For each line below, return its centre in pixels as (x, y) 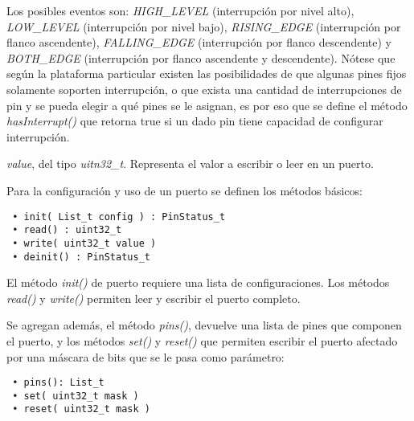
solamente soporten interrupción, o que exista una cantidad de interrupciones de (204, 89)
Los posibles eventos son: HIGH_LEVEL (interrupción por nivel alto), (180, 10)
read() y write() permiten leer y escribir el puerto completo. (154, 298)
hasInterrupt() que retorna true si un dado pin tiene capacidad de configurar (195, 121)
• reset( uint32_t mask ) (81, 409)
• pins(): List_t (58, 383)
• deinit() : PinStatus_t (81, 257)
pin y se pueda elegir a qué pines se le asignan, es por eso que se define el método (207, 105)
